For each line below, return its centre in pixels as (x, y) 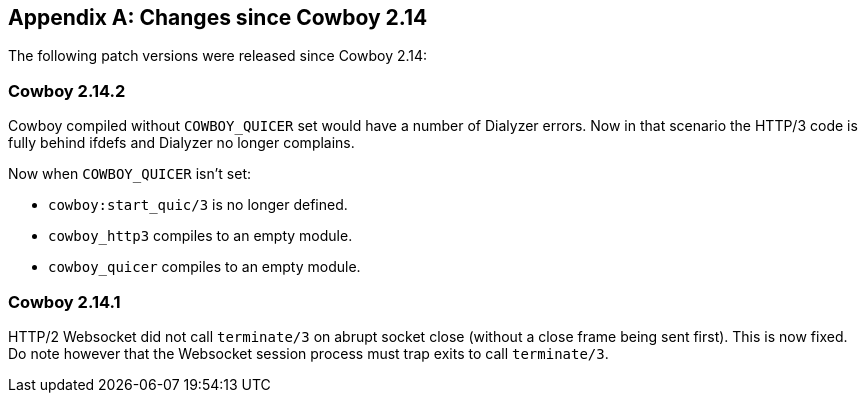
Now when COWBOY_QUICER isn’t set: (130, 174)
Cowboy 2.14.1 (64, 301)
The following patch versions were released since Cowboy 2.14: (218, 56)
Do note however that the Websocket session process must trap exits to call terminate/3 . (308, 353)
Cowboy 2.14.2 (67, 90)
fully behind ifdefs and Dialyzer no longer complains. (181, 143)
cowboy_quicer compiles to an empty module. (204, 267)
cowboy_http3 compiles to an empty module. (200, 236)
